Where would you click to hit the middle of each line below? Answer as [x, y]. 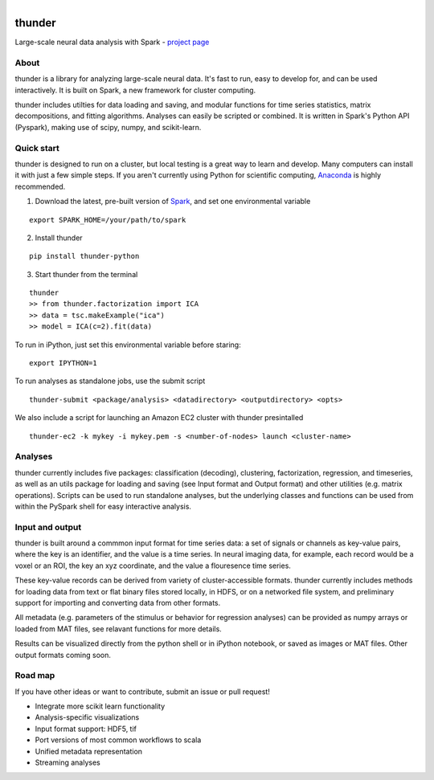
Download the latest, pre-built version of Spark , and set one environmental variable [173, 202]
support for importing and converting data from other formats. [118, 602]
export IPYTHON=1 [63, 363]
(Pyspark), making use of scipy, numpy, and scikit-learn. [108, 127]
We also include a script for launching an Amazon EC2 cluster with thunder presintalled [159, 418]
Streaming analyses [68, 762]
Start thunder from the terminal [86, 274]
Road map [35, 676]
